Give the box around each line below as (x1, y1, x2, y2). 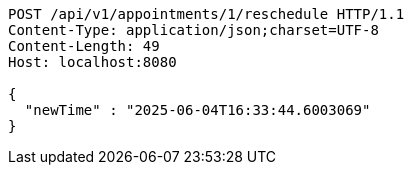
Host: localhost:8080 (8, 54, 177, 70)
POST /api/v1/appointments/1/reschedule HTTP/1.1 (8, 6, 405, 22)
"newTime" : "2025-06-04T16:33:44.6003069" (24, 102, 371, 118)
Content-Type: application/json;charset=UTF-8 (8, 22, 379, 38)
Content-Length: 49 (8, 38, 160, 54)
